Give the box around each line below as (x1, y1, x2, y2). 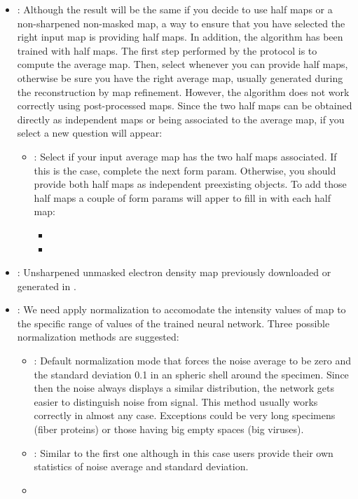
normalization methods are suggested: (17, 329, 179, 344)
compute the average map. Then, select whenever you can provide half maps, (17, 57, 348, 71)
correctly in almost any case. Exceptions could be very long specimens (34, 408, 336, 423)
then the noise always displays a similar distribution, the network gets (34, 381, 335, 395)
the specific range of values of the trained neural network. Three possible (17, 315, 330, 330)
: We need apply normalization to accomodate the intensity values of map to (17, 302, 346, 317)
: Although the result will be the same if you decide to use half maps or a (17, 2, 333, 16)
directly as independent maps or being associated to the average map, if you (17, 111, 345, 126)
